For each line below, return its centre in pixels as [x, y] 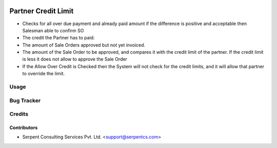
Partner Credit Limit [42, 11]
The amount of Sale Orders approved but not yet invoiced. [84, 45]
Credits [19, 114]
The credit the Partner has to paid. [58, 38]
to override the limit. [44, 74]
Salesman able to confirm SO [53, 30]
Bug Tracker [25, 100]
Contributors [24, 128]
